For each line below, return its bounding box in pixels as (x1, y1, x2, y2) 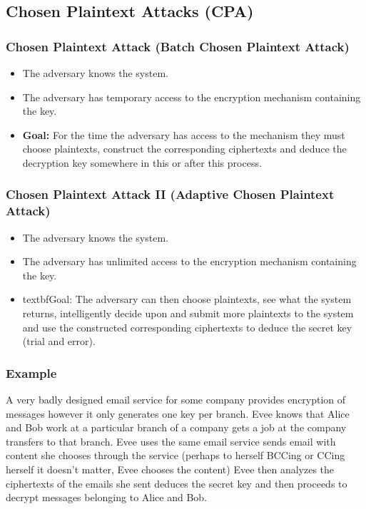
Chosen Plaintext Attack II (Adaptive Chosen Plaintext (6, 185, 335, 203)
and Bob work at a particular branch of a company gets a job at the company (6, 420, 347, 435)
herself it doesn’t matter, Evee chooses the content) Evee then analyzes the (6, 462, 335, 477)
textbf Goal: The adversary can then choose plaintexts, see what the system (22, 292, 352, 307)
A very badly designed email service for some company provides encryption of (6, 392, 346, 407)
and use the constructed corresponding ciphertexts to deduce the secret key (22, 319, 352, 334)
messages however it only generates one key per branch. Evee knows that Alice (6, 406, 350, 421)
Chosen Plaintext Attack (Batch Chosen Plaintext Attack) (6, 37, 350, 55)
